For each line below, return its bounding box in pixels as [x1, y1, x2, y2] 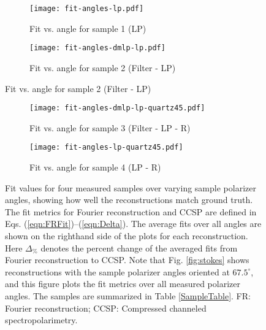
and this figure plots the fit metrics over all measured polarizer [5, 277, 240, 290]
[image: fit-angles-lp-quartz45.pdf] [29, 143, 183, 152]
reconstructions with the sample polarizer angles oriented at [5, 265, 230, 278]
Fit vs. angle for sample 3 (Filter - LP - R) [29, 121, 191, 134]
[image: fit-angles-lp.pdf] [29, 4, 144, 13]
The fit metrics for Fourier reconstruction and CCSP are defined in [5, 205, 257, 218]
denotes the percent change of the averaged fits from [40, 241, 238, 254]
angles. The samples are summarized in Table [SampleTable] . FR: [5, 289, 251, 302]
